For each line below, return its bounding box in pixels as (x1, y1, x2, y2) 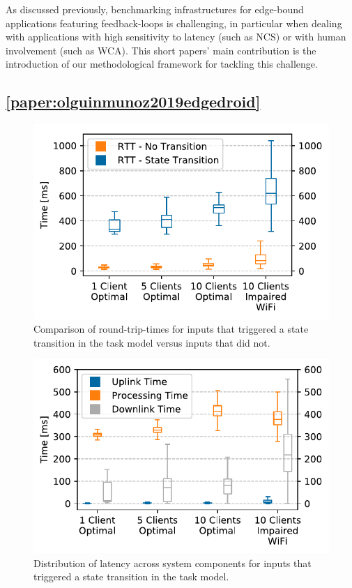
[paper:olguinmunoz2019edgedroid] (6, 91, 261, 112)
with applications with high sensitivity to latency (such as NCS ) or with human (6, 29, 346, 44)
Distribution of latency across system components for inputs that (33, 555, 312, 570)
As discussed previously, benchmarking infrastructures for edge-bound (6, 2, 304, 16)
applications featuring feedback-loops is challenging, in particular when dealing (6, 15, 342, 30)
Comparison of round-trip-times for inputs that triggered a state (33, 322, 309, 336)
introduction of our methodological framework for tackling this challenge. (6, 56, 318, 71)
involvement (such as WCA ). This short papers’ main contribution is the (6, 43, 316, 57)
